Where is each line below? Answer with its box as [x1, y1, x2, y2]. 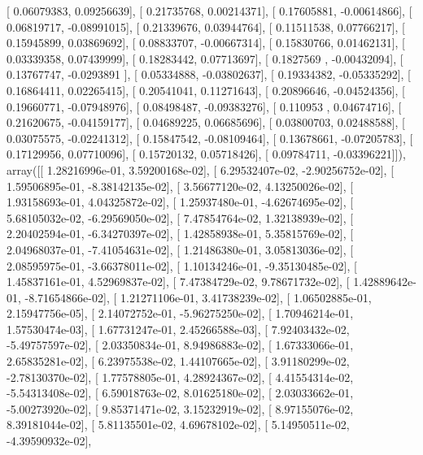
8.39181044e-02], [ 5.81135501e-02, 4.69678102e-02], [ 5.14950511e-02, [7, 416, 350, 433]
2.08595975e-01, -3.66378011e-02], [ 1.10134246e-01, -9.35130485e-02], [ [7, 257, 357, 274]
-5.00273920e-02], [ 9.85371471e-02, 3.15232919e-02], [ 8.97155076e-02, [7, 400, 354, 417]
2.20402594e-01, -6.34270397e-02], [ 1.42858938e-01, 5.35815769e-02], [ [7, 225, 354, 242]
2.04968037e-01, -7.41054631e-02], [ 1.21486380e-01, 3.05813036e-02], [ [7, 240, 354, 258]
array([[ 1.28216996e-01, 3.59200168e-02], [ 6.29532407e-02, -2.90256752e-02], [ [7, 161, 395, 178]
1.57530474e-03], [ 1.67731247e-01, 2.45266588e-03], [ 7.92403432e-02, [7, 320, 350, 337]
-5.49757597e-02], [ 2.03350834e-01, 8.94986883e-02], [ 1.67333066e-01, [7, 336, 354, 353]
